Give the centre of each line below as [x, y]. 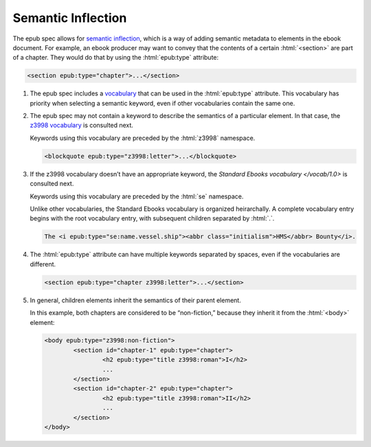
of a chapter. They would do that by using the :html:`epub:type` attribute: [116, 58]
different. [43, 264]
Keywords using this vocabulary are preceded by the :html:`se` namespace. [137, 196]
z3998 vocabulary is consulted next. [82, 125]
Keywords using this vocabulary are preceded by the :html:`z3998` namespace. [143, 138]
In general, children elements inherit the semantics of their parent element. [136, 300]
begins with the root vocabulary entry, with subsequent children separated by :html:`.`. [152, 218]
